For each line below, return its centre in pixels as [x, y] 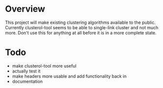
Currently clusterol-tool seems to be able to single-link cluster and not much [82, 27]
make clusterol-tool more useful [44, 66]
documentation [27, 81]
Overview [25, 9]
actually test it [26, 71]
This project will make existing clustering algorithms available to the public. [81, 22]
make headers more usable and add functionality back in [69, 76]
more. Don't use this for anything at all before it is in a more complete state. [81, 33]
